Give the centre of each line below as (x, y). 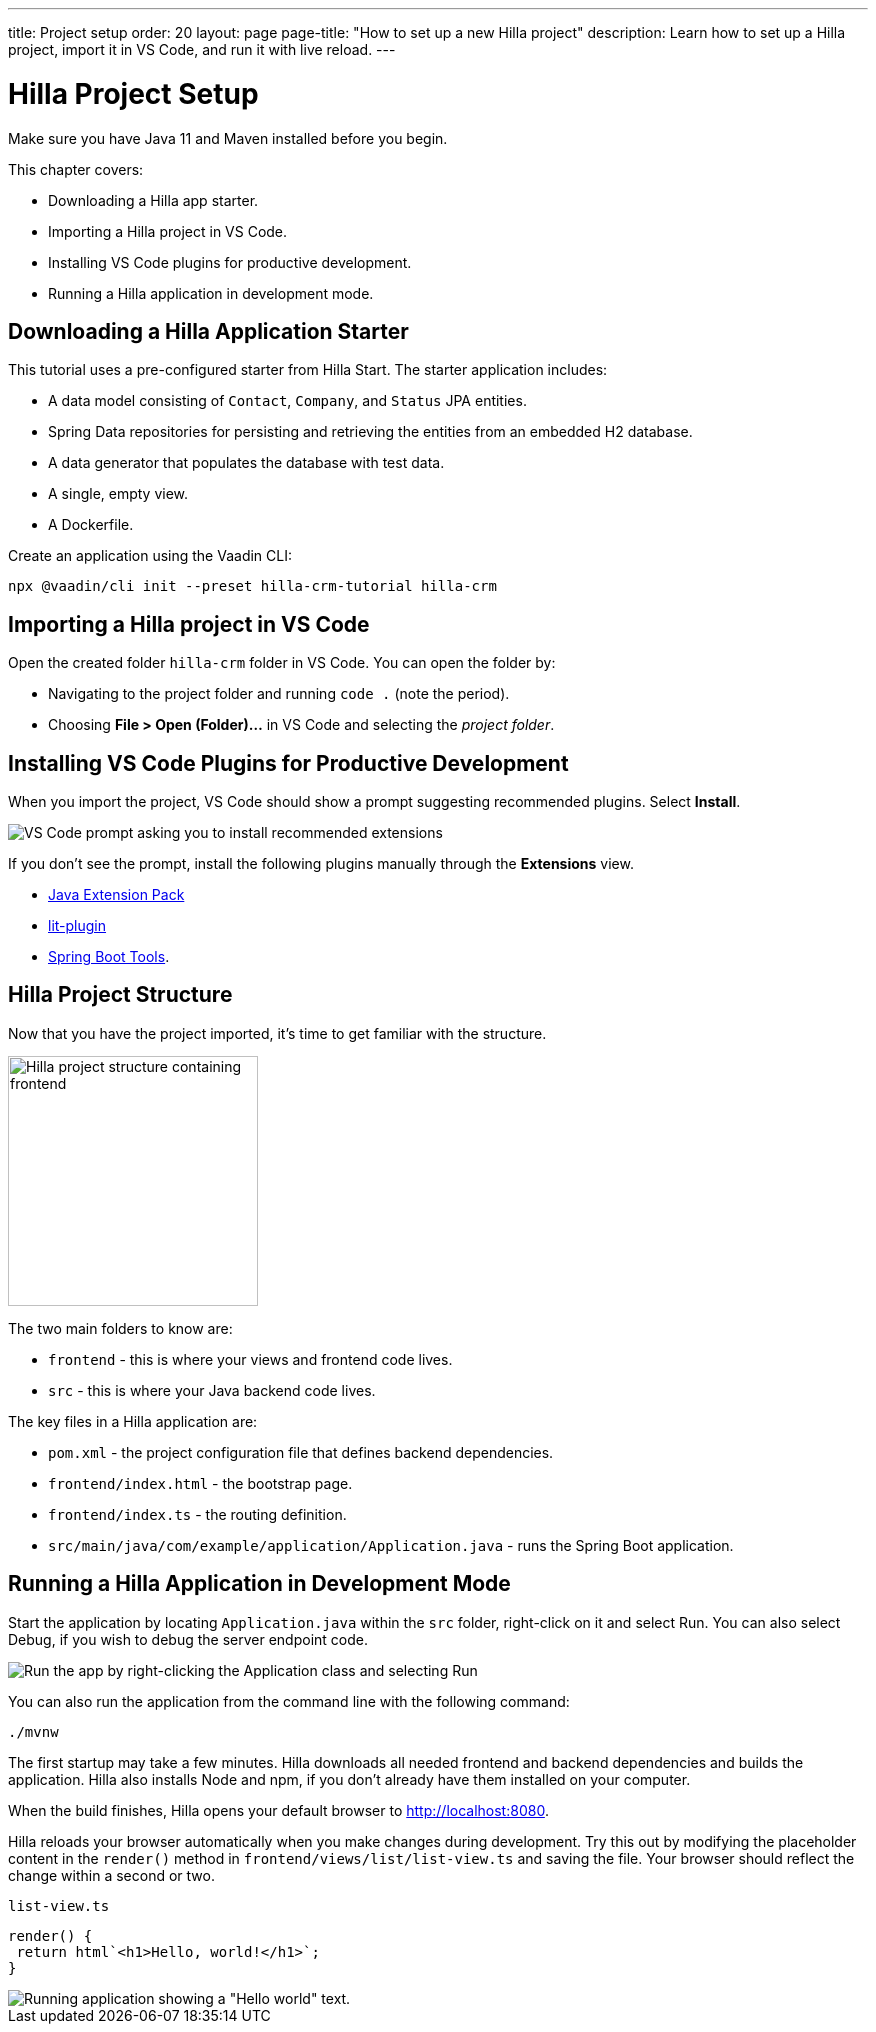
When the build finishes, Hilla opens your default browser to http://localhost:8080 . (278, 1810)
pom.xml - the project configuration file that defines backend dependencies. (301, 1452)
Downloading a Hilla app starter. (153, 200)
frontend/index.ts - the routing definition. (197, 1514)
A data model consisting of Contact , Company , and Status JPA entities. (287, 401)
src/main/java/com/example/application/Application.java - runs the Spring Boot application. (391, 1545)
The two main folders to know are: (120, 1328)
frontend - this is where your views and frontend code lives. (250, 1359)
